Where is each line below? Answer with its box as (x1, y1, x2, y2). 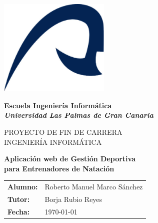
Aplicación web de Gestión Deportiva (4, 153, 135, 164)
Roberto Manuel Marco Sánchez (44, 181, 143, 192)
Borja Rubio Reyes (44, 193, 102, 204)
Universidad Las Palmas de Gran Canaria (4, 110, 154, 120)
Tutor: (7, 193, 30, 204)
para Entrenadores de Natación (4, 163, 114, 173)
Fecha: (7, 206, 30, 216)
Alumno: (7, 181, 38, 192)
